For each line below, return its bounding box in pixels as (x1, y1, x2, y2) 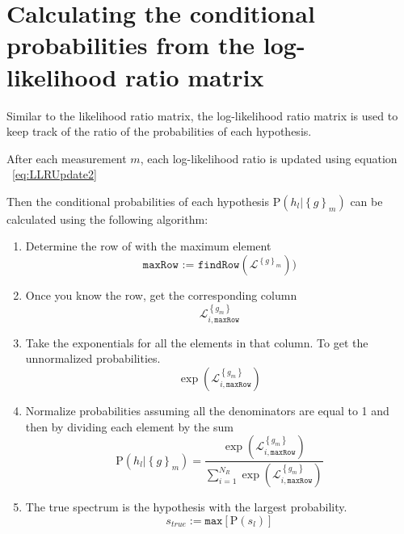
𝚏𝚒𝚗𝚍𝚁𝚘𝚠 (198, 259, 240, 271)
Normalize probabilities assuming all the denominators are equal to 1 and (25, 402, 389, 419)
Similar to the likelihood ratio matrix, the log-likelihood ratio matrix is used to (6, 107, 398, 124)
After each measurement (6, 149, 127, 166)
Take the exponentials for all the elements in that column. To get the (25, 334, 368, 351)
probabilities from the (6, 28, 255, 61)
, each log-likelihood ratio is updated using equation (140, 149, 398, 166)
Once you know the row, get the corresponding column (25, 287, 297, 304)
